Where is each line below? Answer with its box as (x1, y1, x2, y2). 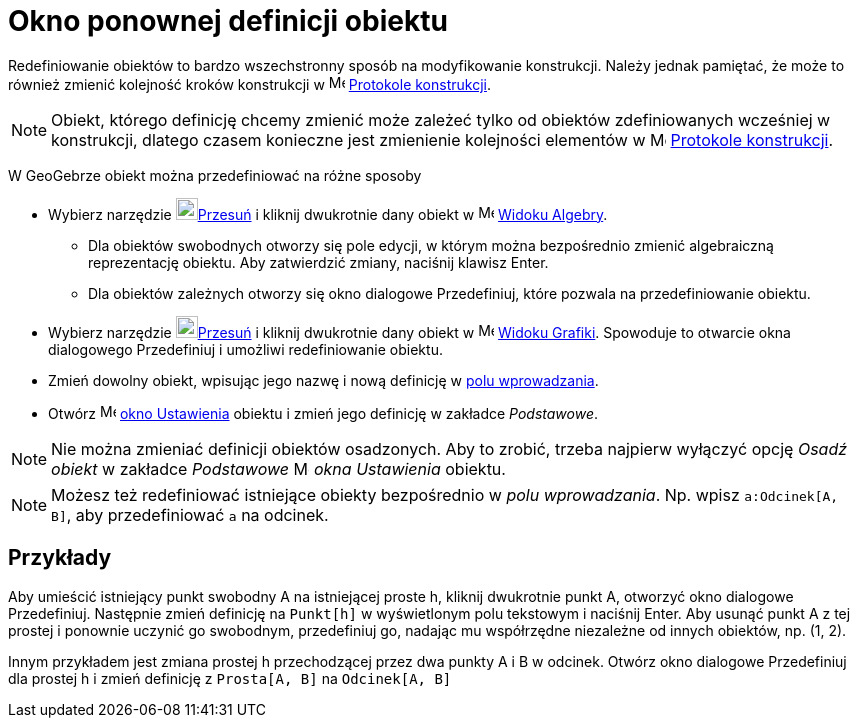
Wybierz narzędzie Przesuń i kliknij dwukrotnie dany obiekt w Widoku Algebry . (48, 205, 608, 223)
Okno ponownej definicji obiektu (8, 4, 448, 38)
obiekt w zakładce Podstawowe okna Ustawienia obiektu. (51, 458, 506, 479)
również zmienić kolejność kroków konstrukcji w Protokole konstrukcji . (8, 75, 491, 93)
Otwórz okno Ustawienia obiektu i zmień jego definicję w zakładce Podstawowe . (48, 404, 599, 422)
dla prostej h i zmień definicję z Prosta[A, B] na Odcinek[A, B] (8, 669, 452, 687)
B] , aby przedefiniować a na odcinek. (51, 504, 329, 525)
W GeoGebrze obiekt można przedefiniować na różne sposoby (8, 166, 422, 184)
